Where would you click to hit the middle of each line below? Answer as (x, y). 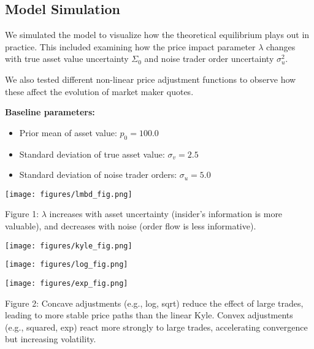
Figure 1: (22, 214)
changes (281, 46)
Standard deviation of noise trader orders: (98, 174)
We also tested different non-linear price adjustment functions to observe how (151, 79)
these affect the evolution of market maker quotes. (99, 91)
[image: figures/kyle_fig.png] (69, 246)
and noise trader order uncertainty (209, 59)
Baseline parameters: (50, 112)
